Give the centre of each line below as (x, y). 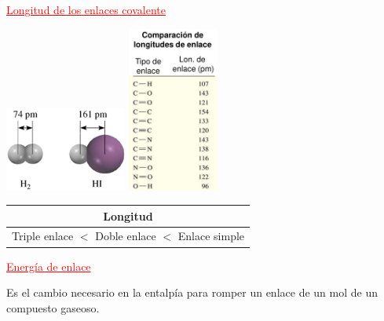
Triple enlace (43, 236)
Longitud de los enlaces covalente (86, 9)
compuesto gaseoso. (53, 307)
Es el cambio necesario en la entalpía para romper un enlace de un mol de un (192, 292)
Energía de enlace (49, 266)
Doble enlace (126, 236)
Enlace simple (211, 236)
